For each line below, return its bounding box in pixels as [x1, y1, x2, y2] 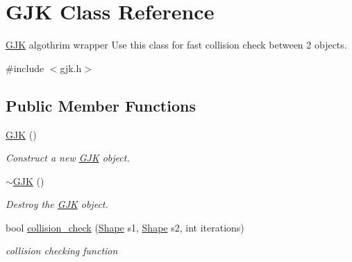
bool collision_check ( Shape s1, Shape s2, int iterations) [6, 220, 244, 234]
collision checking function [6, 243, 118, 258]
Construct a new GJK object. [6, 150, 130, 165]
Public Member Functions [6, 94, 196, 116]
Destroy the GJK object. [6, 197, 108, 211]
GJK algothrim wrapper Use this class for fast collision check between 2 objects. [6, 37, 347, 52]
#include [6, 60, 44, 75]
